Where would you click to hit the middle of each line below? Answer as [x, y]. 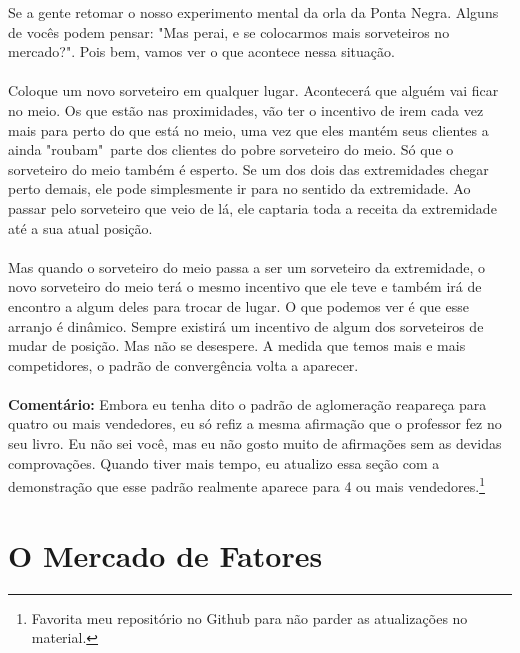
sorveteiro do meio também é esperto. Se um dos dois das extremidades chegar [248, 168]
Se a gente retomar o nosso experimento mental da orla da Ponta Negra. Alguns [253, 12]
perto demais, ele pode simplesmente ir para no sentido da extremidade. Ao [239, 188]
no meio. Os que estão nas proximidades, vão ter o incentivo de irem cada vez [246, 109]
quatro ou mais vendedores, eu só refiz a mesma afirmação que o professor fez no [255, 423]
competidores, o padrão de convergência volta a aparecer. [183, 364]
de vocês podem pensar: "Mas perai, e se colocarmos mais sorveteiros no [229, 31]
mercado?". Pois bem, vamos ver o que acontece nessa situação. [201, 51]
